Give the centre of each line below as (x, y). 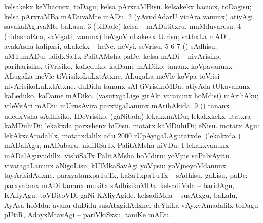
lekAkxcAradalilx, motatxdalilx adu (60, 135)
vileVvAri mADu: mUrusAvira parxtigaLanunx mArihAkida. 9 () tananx (117, 105)
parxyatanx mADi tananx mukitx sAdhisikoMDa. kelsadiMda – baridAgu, (119, 185)
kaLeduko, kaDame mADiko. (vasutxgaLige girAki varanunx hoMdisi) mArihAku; (131, 96)
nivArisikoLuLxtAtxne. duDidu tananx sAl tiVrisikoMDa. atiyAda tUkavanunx (127, 85)
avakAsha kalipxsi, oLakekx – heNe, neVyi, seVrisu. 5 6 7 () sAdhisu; (111, 46)
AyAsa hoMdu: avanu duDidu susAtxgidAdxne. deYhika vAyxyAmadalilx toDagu (131, 205)
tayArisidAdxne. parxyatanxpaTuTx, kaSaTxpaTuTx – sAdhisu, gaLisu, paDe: (126, 175)
